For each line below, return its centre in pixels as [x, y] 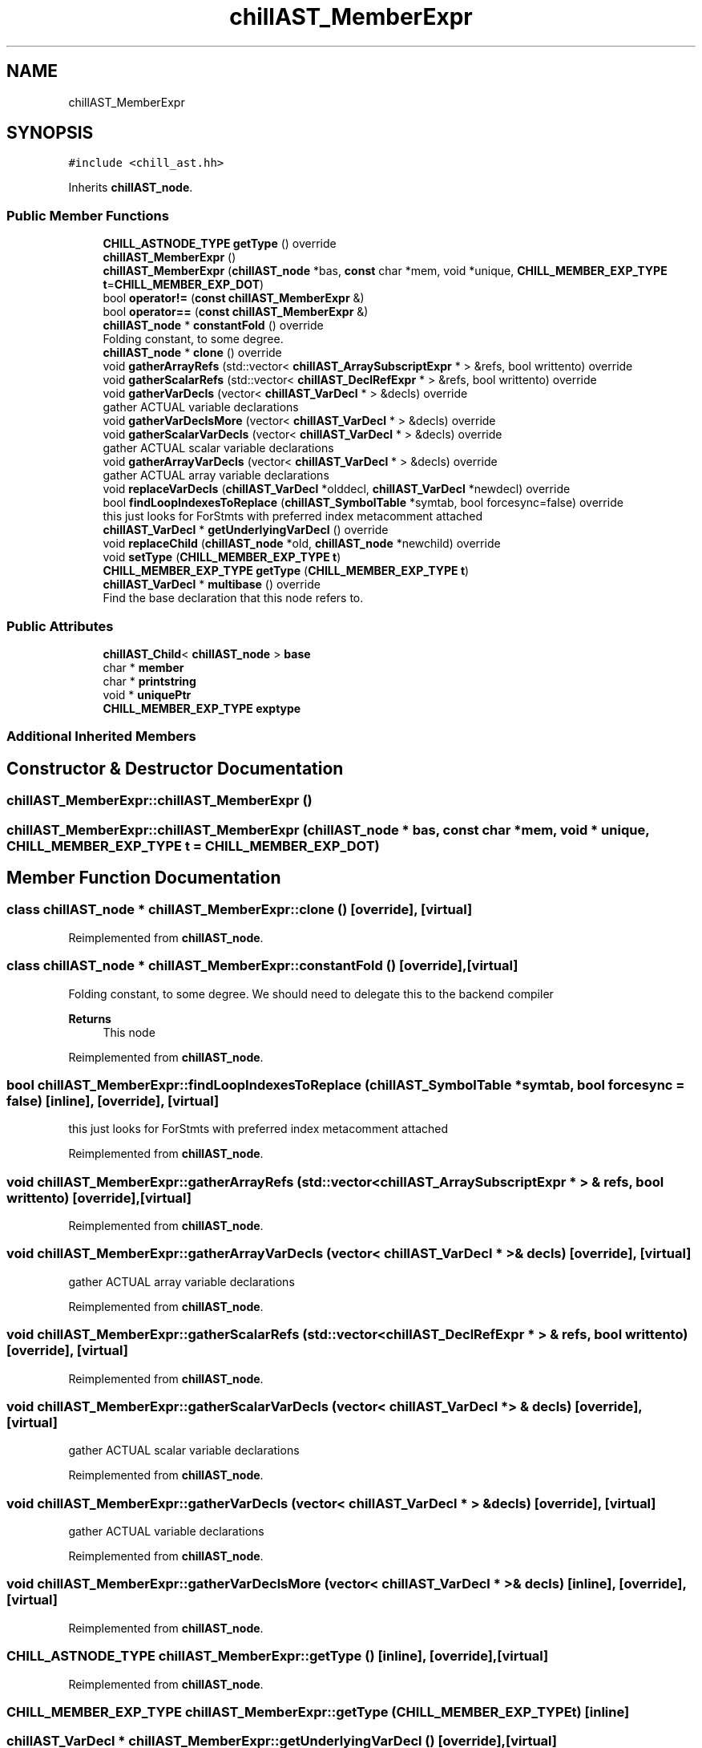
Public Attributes [60, 626]
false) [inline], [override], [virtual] [113, 1101]
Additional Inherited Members [101, 736]
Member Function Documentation [144, 877]
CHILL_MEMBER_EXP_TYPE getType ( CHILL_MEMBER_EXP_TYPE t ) [286, 571]
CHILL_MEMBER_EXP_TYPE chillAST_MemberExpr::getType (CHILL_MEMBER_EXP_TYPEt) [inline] [318, 1712]
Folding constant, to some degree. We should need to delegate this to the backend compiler [311, 993]
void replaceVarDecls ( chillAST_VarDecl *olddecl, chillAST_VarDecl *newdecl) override [337, 489]
